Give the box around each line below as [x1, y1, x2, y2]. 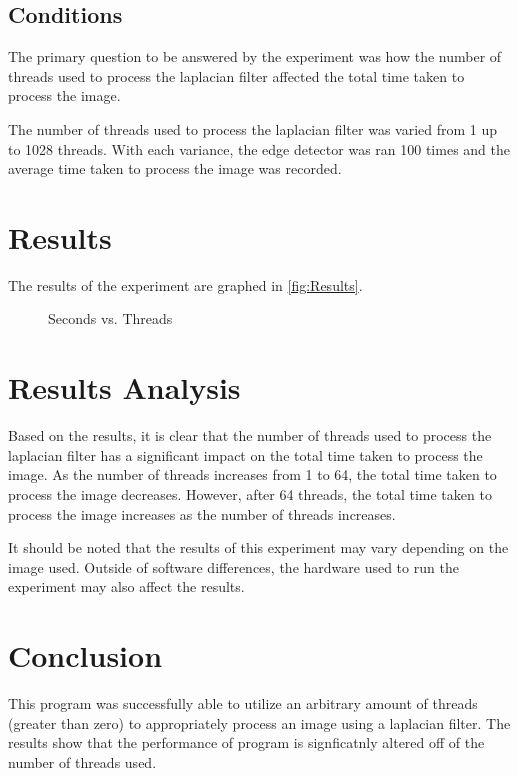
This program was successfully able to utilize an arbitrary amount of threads [8, 693, 478, 714]
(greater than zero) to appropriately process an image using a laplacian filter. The [8, 712, 511, 733]
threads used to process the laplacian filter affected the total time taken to [8, 65, 465, 86]
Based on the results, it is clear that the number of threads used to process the [8, 425, 492, 446]
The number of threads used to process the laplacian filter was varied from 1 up [8, 118, 498, 139]
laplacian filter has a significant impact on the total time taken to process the [8, 444, 483, 465]
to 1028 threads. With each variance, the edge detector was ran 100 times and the [8, 138, 510, 159]
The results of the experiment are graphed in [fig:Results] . [8, 274, 363, 295]
